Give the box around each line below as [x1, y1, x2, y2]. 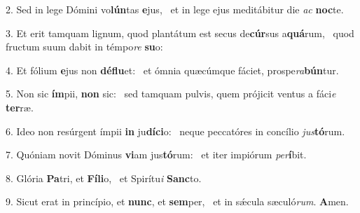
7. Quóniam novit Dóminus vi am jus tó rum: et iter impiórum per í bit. [6, 147, 307, 162]
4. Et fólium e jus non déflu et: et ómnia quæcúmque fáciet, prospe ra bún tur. [6, 62, 339, 77]
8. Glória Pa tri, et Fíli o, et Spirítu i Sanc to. [6, 170, 202, 185]
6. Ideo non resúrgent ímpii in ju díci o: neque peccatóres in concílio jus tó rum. [6, 123, 345, 138]
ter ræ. [6, 99, 34, 114]
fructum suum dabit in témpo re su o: [6, 39, 163, 54]
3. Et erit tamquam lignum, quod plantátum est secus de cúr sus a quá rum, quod [6, 25, 354, 40]
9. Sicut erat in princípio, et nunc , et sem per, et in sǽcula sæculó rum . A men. [6, 194, 349, 209]
